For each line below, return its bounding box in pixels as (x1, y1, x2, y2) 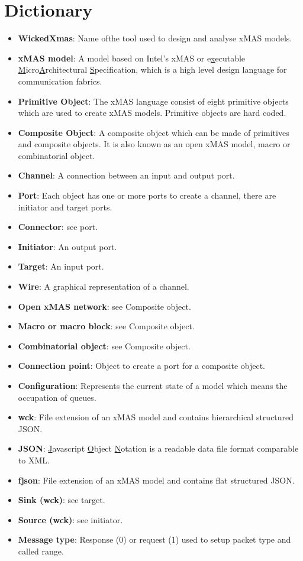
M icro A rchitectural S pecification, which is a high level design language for (18, 63, 287, 76)
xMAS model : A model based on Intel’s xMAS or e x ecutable (18, 51, 246, 64)
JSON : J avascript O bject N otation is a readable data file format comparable (18, 442, 299, 455)
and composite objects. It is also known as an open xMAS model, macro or (18, 138, 291, 150)
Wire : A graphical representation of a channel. (18, 280, 189, 293)
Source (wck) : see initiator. (18, 513, 123, 526)
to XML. (18, 453, 50, 466)
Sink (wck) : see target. (18, 494, 105, 506)
